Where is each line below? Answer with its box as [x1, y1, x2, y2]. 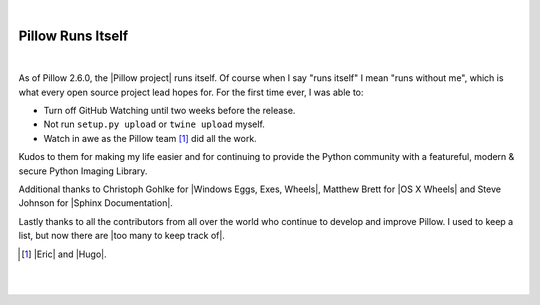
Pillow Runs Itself [18, 27, 129, 44]
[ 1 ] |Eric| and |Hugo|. [21, 248, 107, 260]
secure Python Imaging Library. [18, 165, 148, 177]
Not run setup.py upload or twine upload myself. [43, 118, 265, 130]
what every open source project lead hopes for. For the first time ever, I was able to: [18, 86, 364, 98]
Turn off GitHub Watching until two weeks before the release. [43, 105, 296, 117]
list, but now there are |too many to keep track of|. [18, 230, 225, 242]
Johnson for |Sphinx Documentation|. [18, 197, 174, 209]
